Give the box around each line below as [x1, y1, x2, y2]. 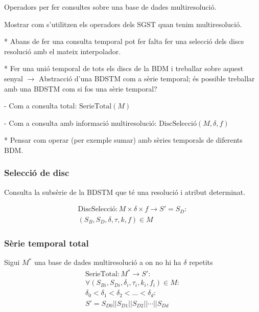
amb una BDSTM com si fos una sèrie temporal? [4, 83, 157, 94]
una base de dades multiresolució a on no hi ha [34, 257, 181, 268]
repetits [189, 257, 213, 268]
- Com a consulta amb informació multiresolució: [4, 117, 157, 128]
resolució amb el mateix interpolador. [4, 46, 121, 56]
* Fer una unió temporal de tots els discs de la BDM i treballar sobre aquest [4, 63, 244, 74]
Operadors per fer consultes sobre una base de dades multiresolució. [4, 2, 217, 12]
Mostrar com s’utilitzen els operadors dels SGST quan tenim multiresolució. [4, 18, 242, 29]
